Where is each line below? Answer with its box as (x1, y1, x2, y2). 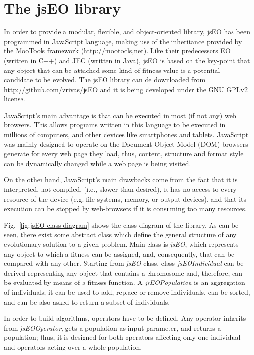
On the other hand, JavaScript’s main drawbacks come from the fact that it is (4, 174, 238, 185)
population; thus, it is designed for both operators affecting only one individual (4, 332, 241, 342)
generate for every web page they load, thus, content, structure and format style (4, 148, 244, 159)
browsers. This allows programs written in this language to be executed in (4, 119, 226, 130)
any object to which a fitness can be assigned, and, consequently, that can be (4, 248, 234, 259)
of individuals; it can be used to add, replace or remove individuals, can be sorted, (4, 286, 250, 297)
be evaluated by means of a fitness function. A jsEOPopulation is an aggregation (4, 277, 245, 287)
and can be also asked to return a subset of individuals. (4, 296, 170, 307)
